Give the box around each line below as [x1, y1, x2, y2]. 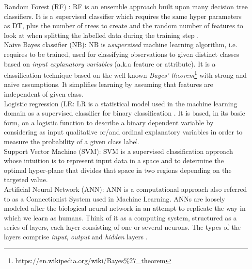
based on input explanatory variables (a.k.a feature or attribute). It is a [4, 58, 216, 68]
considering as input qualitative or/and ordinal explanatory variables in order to [4, 127, 243, 137]
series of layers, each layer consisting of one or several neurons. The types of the [4, 222, 241, 232]
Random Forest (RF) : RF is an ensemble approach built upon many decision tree [4, 1, 248, 11]
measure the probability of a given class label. [4, 136, 140, 146]
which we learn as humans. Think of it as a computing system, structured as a [4, 212, 237, 222]
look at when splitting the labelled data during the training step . [4, 30, 199, 40]
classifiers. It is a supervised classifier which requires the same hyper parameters [4, 11, 242, 21]
